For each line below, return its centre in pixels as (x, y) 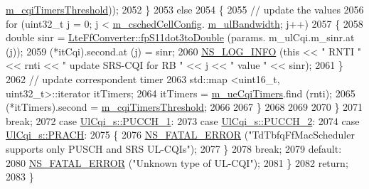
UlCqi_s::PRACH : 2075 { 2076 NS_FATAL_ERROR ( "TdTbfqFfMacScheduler (180, 135)
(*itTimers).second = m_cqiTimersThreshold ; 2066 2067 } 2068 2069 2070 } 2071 (184, 107)
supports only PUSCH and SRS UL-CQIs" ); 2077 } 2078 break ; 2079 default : (174, 148)
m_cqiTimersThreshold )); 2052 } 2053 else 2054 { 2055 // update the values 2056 (185, 9)
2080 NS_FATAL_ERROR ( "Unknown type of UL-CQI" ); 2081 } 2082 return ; (177, 162)
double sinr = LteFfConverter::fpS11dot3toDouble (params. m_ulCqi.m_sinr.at (180, 37)
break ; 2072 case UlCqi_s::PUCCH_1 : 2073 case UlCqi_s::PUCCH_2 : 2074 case (183, 120)
